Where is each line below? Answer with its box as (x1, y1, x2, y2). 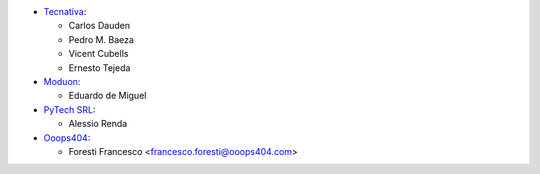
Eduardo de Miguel (68, 90, 147, 102)
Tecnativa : (43, 6, 87, 17)
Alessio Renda (68, 118, 128, 130)
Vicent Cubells (68, 48, 129, 60)
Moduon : (43, 75, 81, 87)
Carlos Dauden (68, 20, 130, 32)
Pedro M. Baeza (68, 33, 135, 45)
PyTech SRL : (43, 103, 96, 115)
